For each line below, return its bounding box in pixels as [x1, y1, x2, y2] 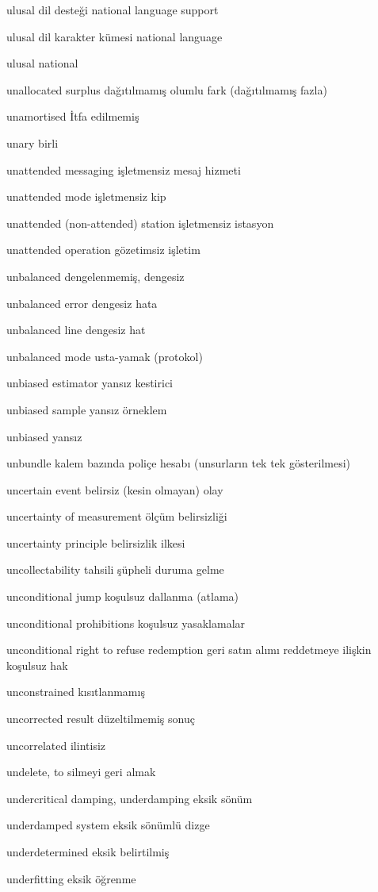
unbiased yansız [6, 428, 82, 444]
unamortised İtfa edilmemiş [6, 108, 139, 125]
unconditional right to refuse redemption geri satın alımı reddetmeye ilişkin [6, 641, 372, 658]
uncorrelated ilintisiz [6, 736, 106, 753]
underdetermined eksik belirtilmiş [6, 844, 170, 859]
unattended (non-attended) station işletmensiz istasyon [6, 214, 274, 231]
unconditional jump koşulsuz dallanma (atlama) [6, 588, 239, 605]
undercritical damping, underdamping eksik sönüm [6, 790, 253, 806]
